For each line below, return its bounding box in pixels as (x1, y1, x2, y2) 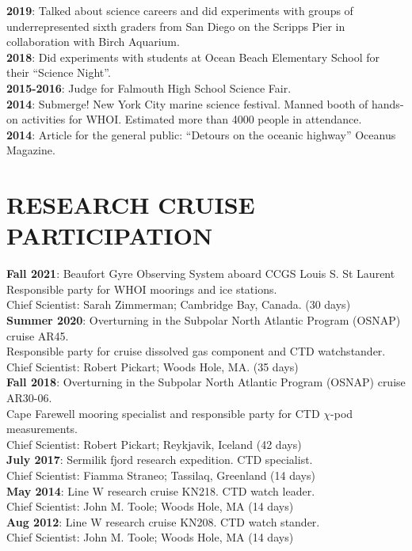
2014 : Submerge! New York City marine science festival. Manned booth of (6, 95, 368, 112)
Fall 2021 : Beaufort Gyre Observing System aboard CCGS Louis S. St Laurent (6, 265, 395, 282)
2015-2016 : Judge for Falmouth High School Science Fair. (6, 79, 292, 96)
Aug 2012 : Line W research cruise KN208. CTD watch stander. (6, 513, 320, 530)
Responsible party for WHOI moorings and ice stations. (6, 280, 277, 297)
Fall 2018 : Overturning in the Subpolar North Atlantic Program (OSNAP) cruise (6, 374, 406, 390)
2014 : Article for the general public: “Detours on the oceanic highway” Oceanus (6, 126, 396, 142)
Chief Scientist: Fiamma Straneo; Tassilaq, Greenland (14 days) (6, 466, 315, 483)
